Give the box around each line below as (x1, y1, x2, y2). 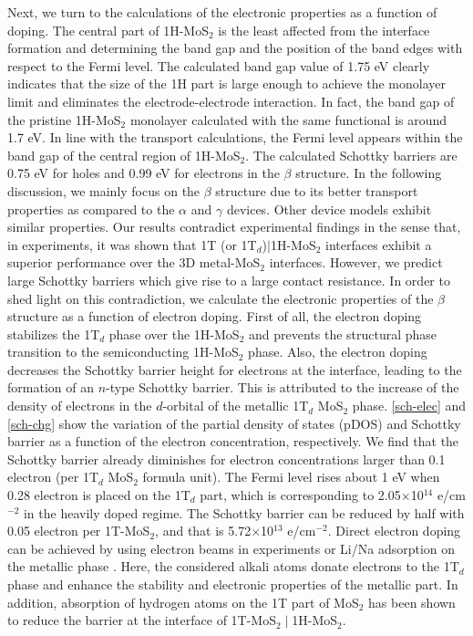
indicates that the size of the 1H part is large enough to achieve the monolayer (7, 74, 446, 93)
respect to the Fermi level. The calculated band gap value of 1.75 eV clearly (7, 56, 430, 75)
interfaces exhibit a (325, 235, 432, 254)
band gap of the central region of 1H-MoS (7, 145, 241, 164)
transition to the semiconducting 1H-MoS (7, 342, 239, 361)
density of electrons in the (7, 396, 152, 415)
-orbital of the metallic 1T (162, 396, 309, 415)
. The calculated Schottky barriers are (245, 145, 458, 164)
